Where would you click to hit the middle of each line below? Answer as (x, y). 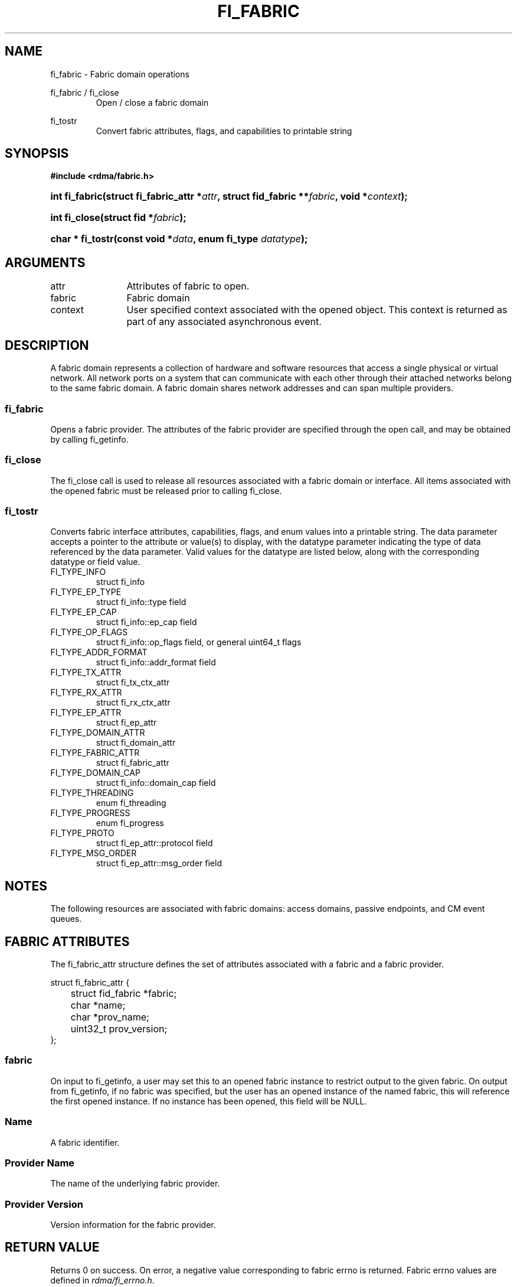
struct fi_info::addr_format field (156, 662)
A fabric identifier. (85, 1142)
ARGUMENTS (45, 262)
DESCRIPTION (47, 345)
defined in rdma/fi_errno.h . (102, 1280)
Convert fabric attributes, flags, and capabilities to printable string (224, 131)
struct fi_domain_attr (136, 743)
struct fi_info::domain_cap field (156, 783)
